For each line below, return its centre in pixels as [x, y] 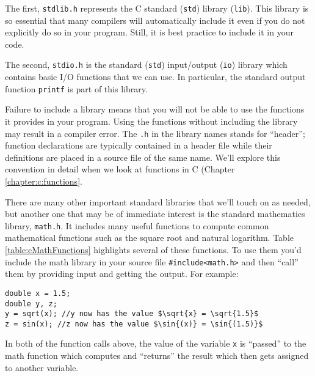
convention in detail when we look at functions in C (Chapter [120, 169]
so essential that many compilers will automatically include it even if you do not [155, 20]
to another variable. [42, 367]
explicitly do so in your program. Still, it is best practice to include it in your [149, 32]
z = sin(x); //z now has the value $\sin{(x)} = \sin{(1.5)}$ [134, 324]
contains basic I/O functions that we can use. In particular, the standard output [155, 77]
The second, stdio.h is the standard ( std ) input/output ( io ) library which [146, 65]
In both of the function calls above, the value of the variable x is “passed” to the [156, 343]
